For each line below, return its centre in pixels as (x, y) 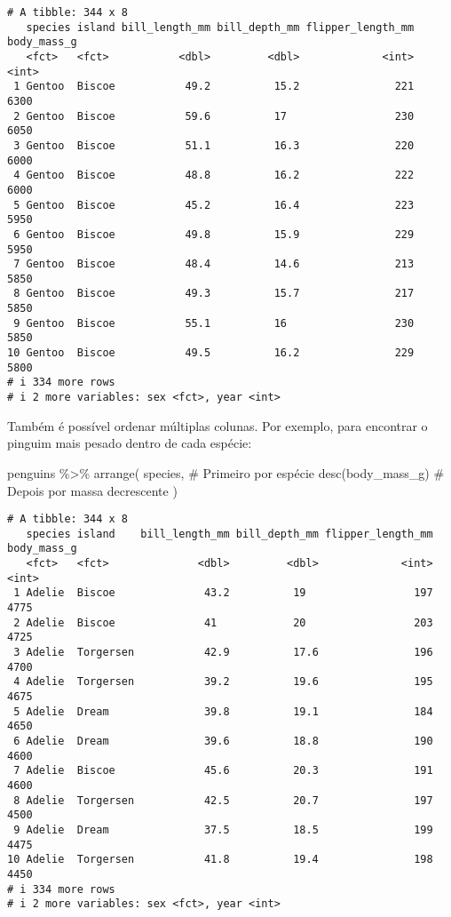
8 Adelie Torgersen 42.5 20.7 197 (223, 800)
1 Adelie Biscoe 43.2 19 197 (223, 593)
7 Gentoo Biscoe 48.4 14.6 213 (214, 264)
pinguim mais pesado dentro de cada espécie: (130, 443)
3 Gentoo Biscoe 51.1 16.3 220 (214, 145)
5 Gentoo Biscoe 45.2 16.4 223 (214, 205)
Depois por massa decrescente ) (92, 490)
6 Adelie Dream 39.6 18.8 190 (223, 741)
